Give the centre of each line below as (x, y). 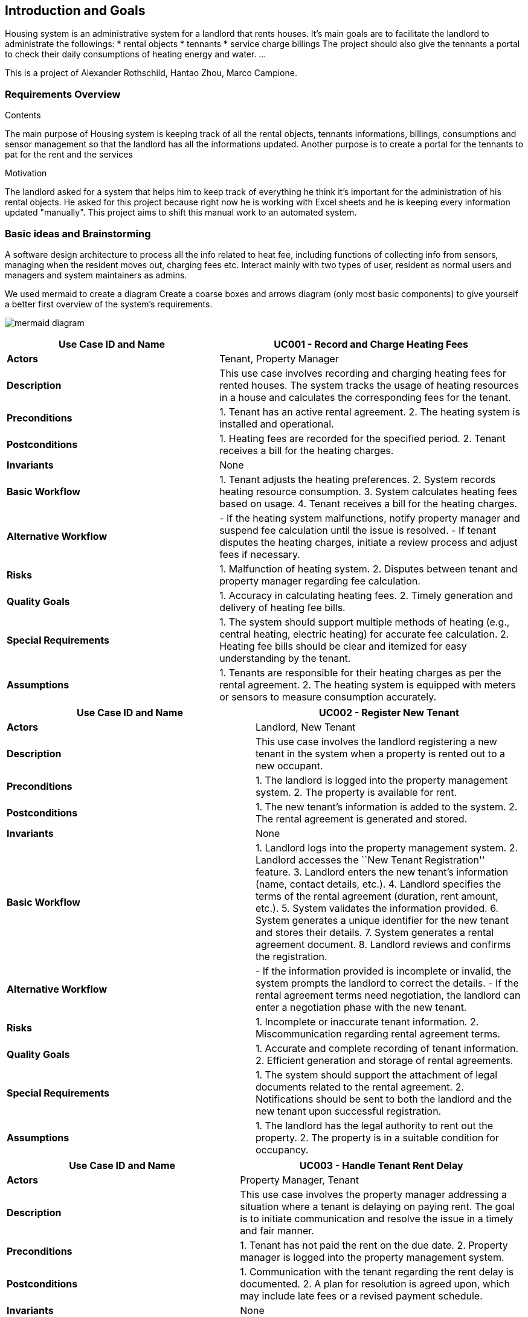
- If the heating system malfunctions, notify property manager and (370, 518)
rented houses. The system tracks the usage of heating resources (369, 385)
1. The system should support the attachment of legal (376, 1075)
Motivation (26, 173)
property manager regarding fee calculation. (320, 581)
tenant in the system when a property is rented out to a (380, 753)
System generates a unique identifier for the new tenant (382, 920)
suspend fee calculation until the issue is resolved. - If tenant (358, 530)
